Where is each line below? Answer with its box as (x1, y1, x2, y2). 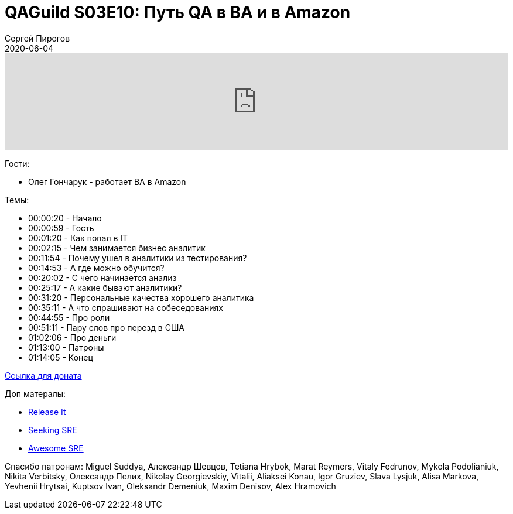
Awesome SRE (28, 443, 84, 453)
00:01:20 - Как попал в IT (28, 232, 128, 243)
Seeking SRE (28, 424, 77, 435)
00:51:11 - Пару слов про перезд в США (28, 322, 184, 333)
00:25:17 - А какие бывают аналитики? (28, 282, 182, 293)
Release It (28, 406, 66, 417)
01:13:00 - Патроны (28, 342, 104, 352)
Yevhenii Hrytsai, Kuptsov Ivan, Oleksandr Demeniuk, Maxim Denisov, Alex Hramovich (5, 481, 336, 491)
